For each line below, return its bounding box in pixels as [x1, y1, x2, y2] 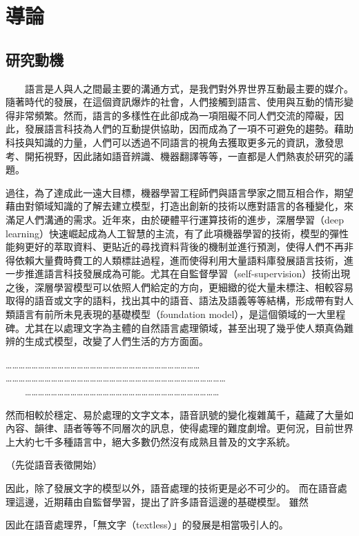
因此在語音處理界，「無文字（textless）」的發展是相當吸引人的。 [6, 517, 289, 532]
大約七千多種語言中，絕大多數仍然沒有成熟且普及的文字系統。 [14, 434, 295, 448]
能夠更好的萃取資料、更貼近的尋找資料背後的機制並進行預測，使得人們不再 [6, 239, 344, 254]
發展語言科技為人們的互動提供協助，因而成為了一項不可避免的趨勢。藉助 [24, 121, 353, 136]
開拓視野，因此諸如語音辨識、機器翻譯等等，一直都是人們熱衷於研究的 [24, 148, 344, 163]
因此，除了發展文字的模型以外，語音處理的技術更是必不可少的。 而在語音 [6, 481, 338, 495]
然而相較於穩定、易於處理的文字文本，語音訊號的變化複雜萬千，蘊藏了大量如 [6, 407, 353, 421]
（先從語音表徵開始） [6, 457, 102, 472]
